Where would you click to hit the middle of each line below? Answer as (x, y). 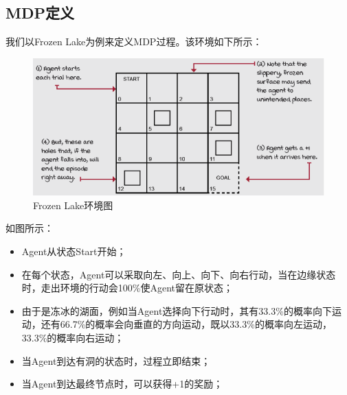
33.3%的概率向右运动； (73, 337)
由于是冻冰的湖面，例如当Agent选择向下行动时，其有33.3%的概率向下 (177, 310)
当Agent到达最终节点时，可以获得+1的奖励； (122, 384)
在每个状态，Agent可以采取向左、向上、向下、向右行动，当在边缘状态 (179, 274)
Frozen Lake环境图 (73, 205)
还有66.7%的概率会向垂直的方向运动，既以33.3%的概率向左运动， (186, 324)
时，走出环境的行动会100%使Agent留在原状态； (127, 288)
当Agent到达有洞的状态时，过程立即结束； (116, 360)
